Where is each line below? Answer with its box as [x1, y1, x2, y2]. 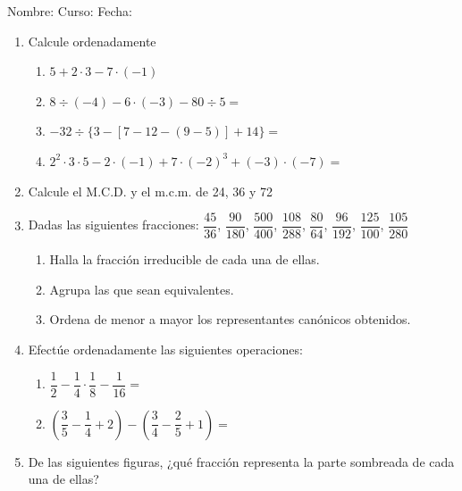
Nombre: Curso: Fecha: [7, 2, 132, 20]
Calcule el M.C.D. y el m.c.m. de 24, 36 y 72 [28, 181, 273, 200]
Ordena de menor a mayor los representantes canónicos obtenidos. [49, 310, 411, 329]
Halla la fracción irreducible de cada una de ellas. [49, 250, 320, 269]
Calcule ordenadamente [28, 31, 156, 50]
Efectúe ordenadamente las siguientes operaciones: [28, 340, 303, 358]
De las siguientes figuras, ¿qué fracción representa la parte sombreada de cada [28, 452, 455, 470]
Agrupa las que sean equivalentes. [49, 279, 234, 298]
